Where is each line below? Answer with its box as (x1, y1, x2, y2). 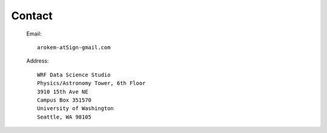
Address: (26, 57, 49, 64)
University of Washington (37, 105, 114, 112)
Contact (11, 9, 53, 22)
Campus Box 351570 (37, 96, 92, 104)
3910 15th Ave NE (37, 88, 88, 95)
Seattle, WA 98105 (37, 113, 92, 120)
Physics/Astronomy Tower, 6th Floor (37, 80, 146, 87)
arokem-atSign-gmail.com (37, 44, 111, 51)
